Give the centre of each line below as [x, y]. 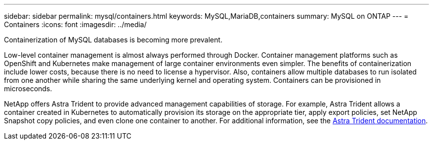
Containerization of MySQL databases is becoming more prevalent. [113, 40]
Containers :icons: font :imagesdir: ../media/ [75, 24]
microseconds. [28, 89]
